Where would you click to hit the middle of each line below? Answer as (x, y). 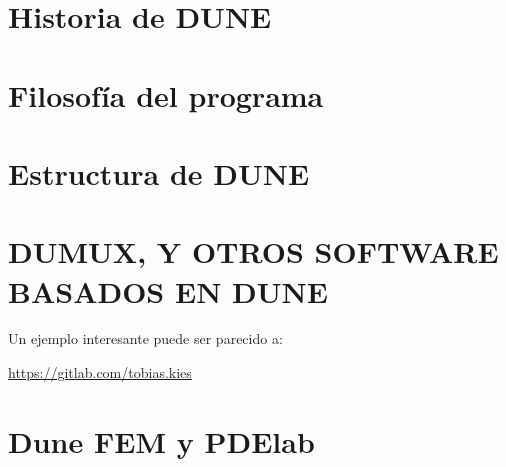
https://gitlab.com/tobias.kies (100, 372)
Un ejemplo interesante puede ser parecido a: (145, 338)
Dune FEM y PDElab (161, 440)
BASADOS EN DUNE (168, 290)
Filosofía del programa (166, 94)
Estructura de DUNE (159, 172)
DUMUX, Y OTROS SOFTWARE (253, 251)
